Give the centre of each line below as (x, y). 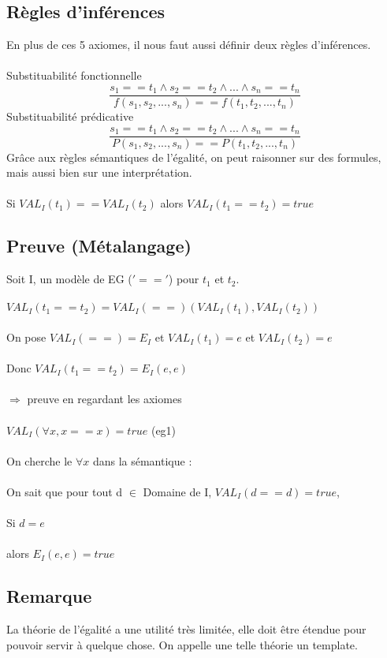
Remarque (49, 596)
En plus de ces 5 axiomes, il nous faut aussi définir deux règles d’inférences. (189, 45)
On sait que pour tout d (65, 492)
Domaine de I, (177, 492)
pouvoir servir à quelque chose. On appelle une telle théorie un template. (182, 644)
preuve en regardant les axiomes (104, 399)
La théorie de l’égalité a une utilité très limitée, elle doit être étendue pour (186, 629)
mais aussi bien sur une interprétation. (99, 172)
